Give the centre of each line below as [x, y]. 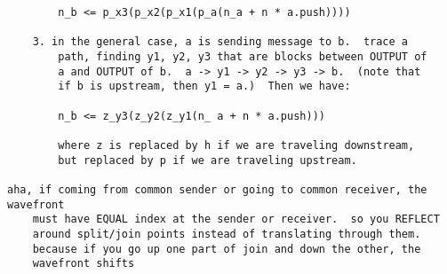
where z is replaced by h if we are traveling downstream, [236, 145]
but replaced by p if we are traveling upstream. [208, 160]
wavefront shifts [84, 264]
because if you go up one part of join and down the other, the [227, 249]
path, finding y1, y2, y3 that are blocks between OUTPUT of [243, 56]
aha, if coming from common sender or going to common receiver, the [217, 189]
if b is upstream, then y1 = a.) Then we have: [204, 86]
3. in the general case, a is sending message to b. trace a [220, 42]
